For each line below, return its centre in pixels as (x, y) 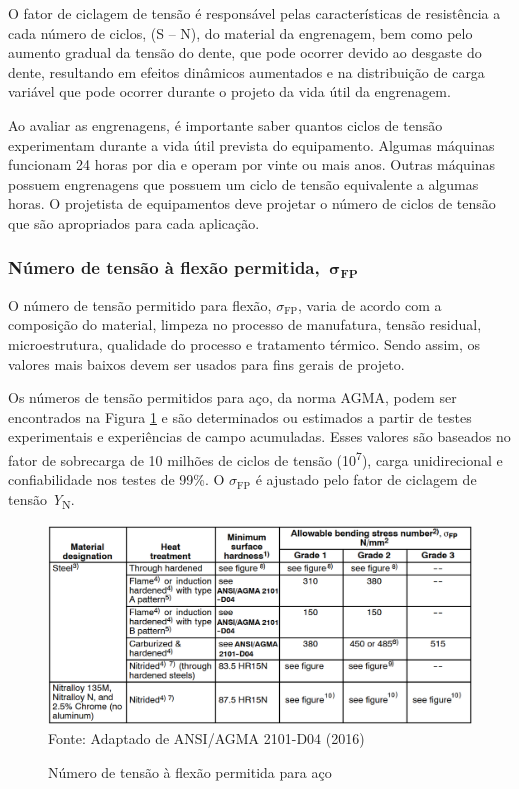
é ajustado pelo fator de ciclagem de (366, 479)
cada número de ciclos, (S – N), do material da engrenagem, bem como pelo (240, 32)
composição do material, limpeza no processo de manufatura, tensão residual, (245, 324)
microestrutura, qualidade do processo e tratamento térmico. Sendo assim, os (244, 344)
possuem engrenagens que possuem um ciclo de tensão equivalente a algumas (243, 183)
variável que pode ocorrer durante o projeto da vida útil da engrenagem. (229, 91)
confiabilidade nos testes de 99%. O (116, 479)
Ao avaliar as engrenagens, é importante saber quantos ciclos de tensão (225, 124)
